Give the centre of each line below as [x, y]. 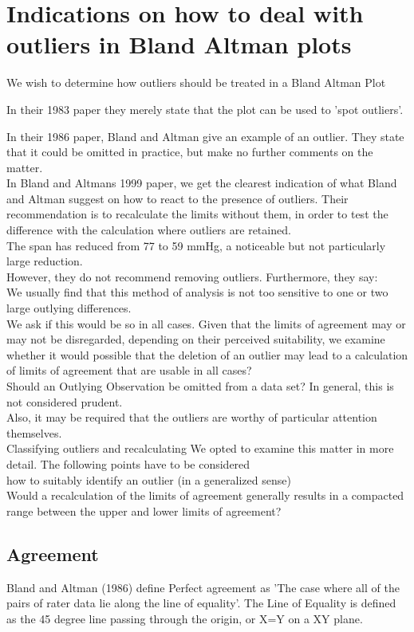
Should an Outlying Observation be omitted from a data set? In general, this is [200, 386]
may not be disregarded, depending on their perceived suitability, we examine [196, 339]
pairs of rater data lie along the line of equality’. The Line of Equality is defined [201, 603]
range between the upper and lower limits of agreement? [144, 510]
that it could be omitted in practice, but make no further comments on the [190, 152]
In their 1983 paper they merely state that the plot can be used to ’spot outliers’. [205, 109]
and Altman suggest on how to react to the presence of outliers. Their [177, 198]
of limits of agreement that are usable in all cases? [129, 370]
